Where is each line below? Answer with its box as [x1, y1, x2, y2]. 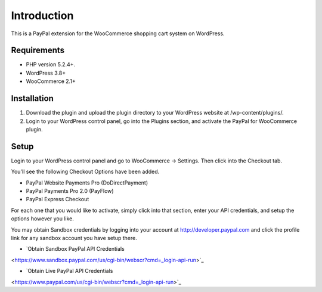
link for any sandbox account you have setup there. [11, 234, 137, 241]
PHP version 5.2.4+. [26, 61, 76, 68]
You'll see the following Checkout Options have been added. [11, 168, 160, 176]
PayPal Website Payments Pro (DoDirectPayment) [26, 179, 148, 186]
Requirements [11, 45, 65, 56]
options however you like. [11, 215, 74, 222]
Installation [11, 93, 54, 104]
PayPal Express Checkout [26, 196, 89, 203]
